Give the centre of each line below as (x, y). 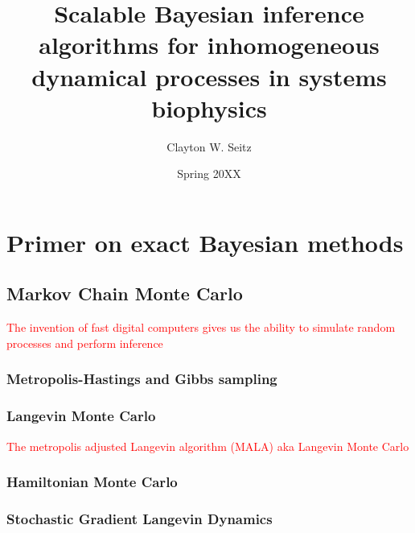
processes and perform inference (85, 343)
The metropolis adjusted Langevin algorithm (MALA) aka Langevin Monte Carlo (208, 446)
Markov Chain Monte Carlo (125, 293)
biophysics (209, 107)
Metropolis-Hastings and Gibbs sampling (142, 379)
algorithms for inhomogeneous (209, 45)
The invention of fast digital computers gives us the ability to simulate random (201, 327)
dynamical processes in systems (209, 76)
